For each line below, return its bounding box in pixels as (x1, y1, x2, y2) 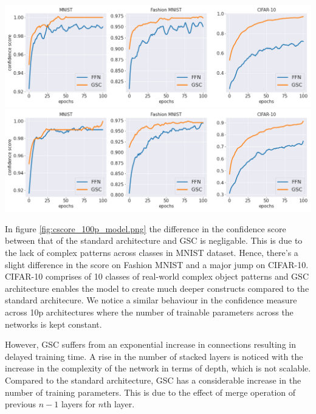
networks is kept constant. (5, 317, 102, 330)
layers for (61, 398, 96, 410)
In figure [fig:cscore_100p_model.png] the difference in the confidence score (5, 222, 286, 235)
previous (5, 398, 36, 410)
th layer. (103, 398, 135, 410)
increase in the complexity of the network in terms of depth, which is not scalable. (5, 362, 311, 374)
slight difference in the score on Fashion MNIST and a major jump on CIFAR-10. (5, 258, 309, 271)
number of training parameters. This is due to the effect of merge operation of (5, 385, 296, 398)
